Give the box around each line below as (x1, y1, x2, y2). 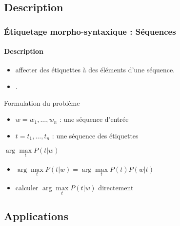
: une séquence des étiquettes (52, 130, 139, 140)
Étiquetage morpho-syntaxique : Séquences (4, 25, 176, 37)
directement (98, 182, 134, 192)
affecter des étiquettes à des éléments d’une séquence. (15, 65, 175, 75)
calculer (15, 182, 39, 192)
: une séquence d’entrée (59, 114, 129, 124)
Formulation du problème (4, 97, 80, 108)
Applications (4, 208, 69, 224)
